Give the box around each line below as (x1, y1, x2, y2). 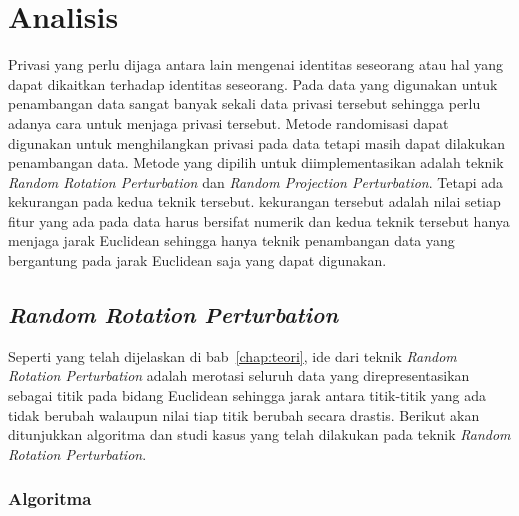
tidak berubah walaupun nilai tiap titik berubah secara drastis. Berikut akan (8, 404, 480, 425)
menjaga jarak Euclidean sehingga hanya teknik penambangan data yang (8, 230, 455, 251)
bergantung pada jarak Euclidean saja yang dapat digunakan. (8, 250, 387, 271)
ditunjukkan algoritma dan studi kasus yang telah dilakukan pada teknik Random (8, 424, 511, 445)
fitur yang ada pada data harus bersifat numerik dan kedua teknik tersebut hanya (8, 210, 510, 231)
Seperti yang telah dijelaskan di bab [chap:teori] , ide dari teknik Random (8, 345, 457, 366)
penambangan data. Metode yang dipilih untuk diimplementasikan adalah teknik (8, 152, 504, 173)
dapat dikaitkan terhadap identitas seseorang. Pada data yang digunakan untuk (8, 73, 498, 94)
